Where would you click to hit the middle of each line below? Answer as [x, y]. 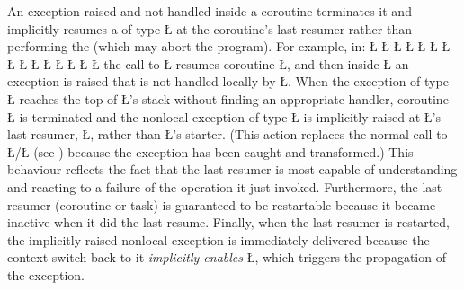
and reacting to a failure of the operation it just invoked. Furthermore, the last [225, 186]
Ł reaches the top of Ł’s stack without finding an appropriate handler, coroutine [228, 98]
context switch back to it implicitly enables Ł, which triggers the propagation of [227, 257]
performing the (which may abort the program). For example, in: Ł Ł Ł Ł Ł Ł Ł [229, 46]
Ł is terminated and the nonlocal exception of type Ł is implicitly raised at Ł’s [224, 116]
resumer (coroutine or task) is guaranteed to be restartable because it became [222, 204]
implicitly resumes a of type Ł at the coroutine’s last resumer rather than [210, 28]
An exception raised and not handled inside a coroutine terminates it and [210, 11]
